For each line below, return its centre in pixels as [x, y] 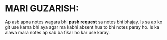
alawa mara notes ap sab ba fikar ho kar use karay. [58, 32]
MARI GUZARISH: [42, 9]
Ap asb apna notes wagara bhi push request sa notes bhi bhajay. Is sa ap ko [84, 22]
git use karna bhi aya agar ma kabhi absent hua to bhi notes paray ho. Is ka [82, 27]
